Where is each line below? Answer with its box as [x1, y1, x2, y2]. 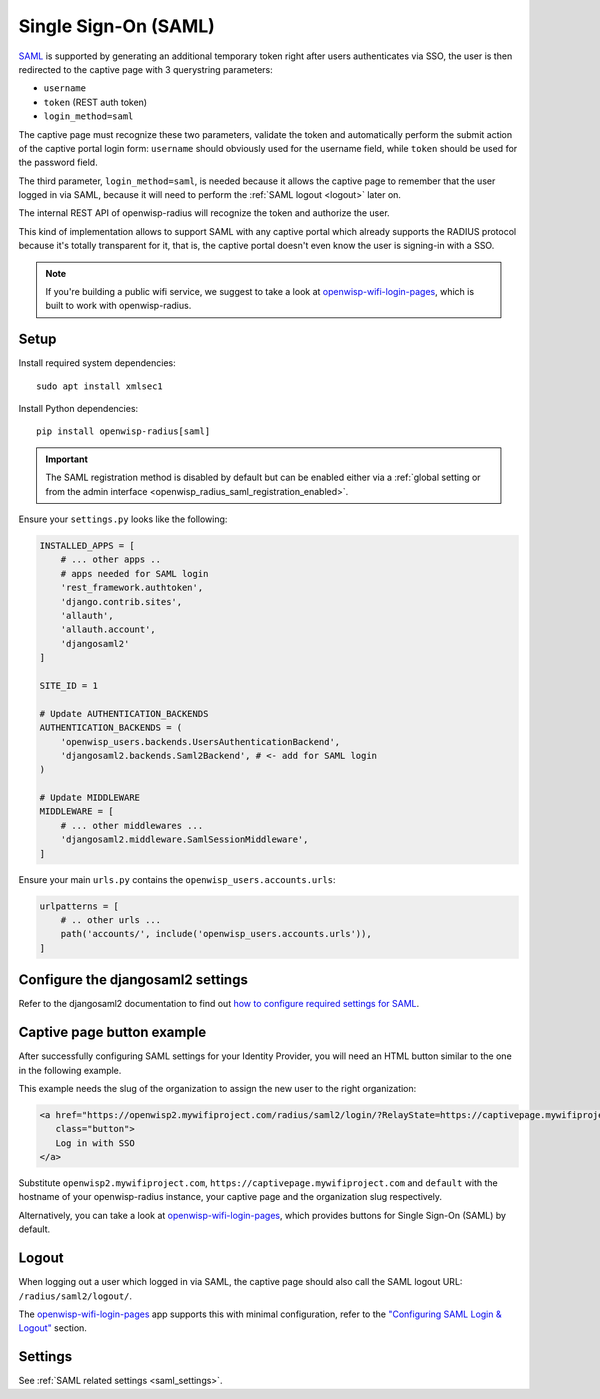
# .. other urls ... [60, 914, 162, 925]
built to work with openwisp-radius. [45, 300, 192, 312]
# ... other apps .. [60, 554, 162, 565]
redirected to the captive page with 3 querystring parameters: [18, 63, 274, 75]
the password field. [18, 156, 99, 169]
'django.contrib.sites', [60, 596, 183, 607]
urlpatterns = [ [39, 900, 120, 912]
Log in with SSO [55, 1137, 135, 1149]
